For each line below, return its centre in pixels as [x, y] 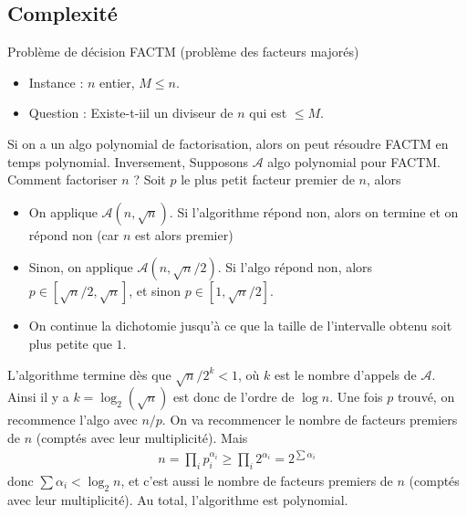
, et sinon [155, 291]
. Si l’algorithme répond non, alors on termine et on [314, 211]
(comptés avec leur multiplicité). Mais [142, 437]
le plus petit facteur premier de [268, 179]
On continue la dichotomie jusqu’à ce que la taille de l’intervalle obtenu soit [240, 326]
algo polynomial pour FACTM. [354, 161]
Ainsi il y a [38, 397]
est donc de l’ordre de [234, 397]
